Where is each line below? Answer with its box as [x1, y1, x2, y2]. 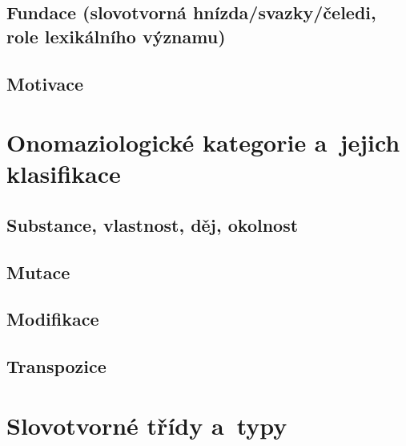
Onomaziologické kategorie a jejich [6, 126, 400, 159]
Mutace [6, 259, 70, 284]
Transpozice [6, 354, 107, 379]
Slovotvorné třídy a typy [6, 408, 287, 441]
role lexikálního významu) [6, 23, 226, 48]
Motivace [6, 71, 84, 95]
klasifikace [6, 157, 121, 190]
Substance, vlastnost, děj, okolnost [6, 212, 299, 237]
